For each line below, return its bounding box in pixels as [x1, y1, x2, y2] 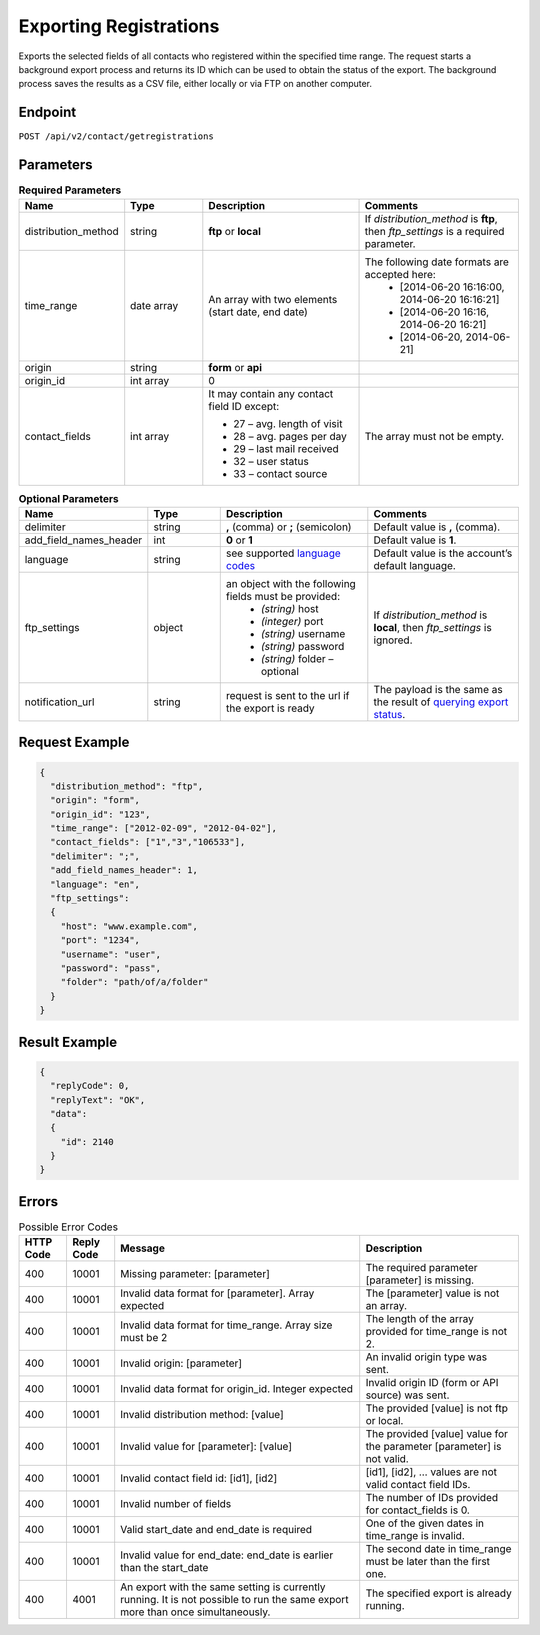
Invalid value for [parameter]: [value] [120, 1440, 293, 1454]
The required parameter [365, 1261, 479, 1275]
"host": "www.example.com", [60, 920, 199, 932]
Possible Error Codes [18, 1220, 119, 1234]
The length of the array [365, 1312, 474, 1326]
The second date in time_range [365, 1542, 512, 1556]
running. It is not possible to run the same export [120, 1593, 349, 1607]
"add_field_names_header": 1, [50, 865, 199, 876]
